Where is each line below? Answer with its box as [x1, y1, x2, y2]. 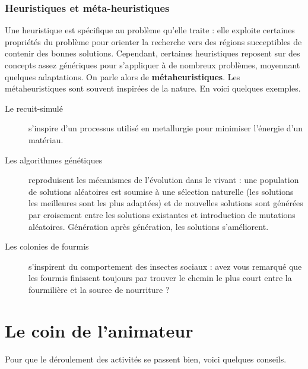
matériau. [28, 133, 63, 146]
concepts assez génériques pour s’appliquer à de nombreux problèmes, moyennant [5, 59, 300, 71]
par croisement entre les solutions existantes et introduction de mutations [28, 208, 296, 220]
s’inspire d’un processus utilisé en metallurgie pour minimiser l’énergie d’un [28, 122, 303, 134]
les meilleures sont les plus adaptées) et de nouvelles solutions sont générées [28, 197, 303, 209]
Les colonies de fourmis [5, 240, 89, 253]
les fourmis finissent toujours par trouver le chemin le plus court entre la [28, 272, 292, 284]
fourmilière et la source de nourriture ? [28, 283, 170, 295]
